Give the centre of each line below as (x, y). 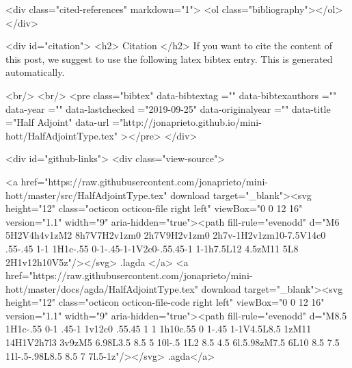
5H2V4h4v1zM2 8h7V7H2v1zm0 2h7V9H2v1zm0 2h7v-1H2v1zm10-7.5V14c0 (166, 235)
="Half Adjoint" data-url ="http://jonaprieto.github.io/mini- (134, 122)
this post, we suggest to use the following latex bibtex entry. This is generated (169, 58)
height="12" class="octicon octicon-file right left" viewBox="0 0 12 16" (154, 208)
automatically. (35, 72)
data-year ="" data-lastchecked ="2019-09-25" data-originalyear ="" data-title (168, 108)
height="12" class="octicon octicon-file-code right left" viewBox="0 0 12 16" (165, 302)
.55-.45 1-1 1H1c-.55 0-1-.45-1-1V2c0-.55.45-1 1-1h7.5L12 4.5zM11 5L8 (152, 248)
